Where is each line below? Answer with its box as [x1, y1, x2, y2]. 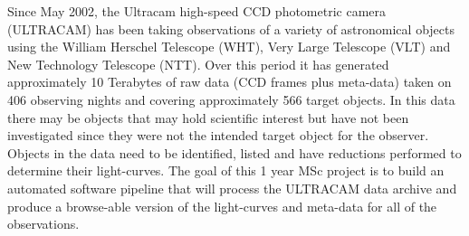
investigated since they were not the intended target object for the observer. [7, 126, 429, 145]
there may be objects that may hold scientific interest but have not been [7, 108, 409, 127]
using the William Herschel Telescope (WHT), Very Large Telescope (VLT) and [7, 37, 451, 56]
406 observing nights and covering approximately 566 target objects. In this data [7, 90, 455, 109]
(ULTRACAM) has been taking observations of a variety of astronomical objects [7, 19, 455, 38]
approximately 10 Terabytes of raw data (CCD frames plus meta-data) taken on [7, 72, 452, 91]
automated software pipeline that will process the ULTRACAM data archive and [7, 178, 457, 197]
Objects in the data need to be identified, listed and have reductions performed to [7, 143, 462, 162]
